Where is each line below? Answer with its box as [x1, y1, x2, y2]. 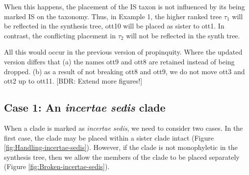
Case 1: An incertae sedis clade [4, 100, 166, 115]
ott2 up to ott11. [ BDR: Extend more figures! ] [4, 76, 143, 86]
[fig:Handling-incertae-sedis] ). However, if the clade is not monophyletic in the [4, 142, 238, 152]
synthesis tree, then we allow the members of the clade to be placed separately [4, 151, 240, 162]
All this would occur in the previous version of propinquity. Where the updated [4, 47, 243, 57]
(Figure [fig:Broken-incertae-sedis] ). [4, 161, 110, 172]
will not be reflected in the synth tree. [126, 30, 240, 40]
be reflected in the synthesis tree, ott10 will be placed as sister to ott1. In [4, 21, 224, 31]
